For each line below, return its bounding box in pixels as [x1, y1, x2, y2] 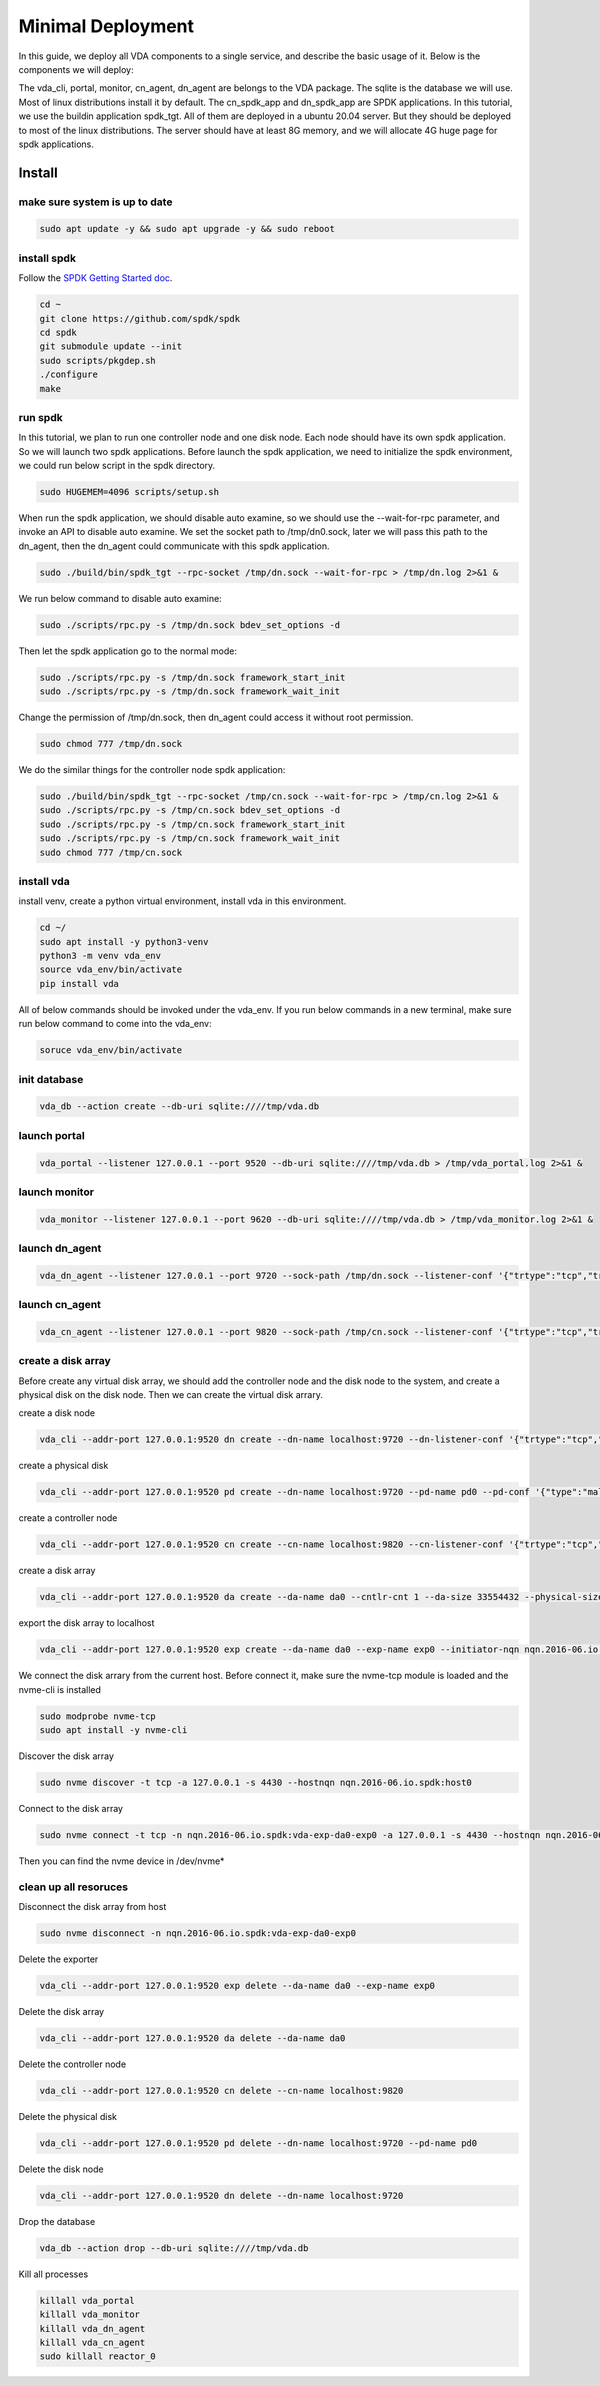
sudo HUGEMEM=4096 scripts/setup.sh [39, 486, 220, 498]
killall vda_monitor [39, 2309, 140, 2320]
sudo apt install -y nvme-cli [39, 1725, 188, 1736]
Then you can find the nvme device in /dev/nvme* [18, 1855, 225, 1867]
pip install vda [39, 978, 120, 989]
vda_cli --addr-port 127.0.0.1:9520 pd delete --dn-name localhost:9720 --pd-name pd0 [39, 2137, 478, 2149]
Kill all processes [18, 2268, 89, 2280]
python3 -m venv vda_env [39, 950, 162, 962]
